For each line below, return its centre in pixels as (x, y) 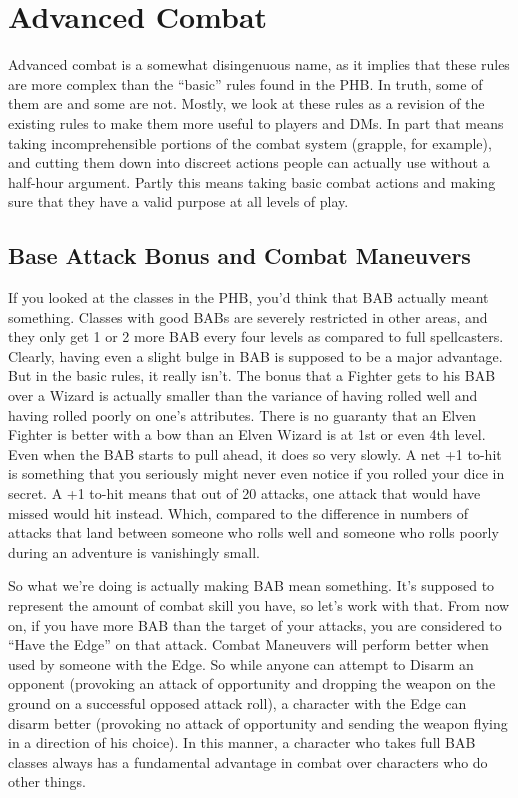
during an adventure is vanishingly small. (134, 551)
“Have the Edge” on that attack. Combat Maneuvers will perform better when (248, 644)
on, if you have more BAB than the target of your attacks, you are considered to (255, 624)
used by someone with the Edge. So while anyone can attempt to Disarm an (241, 663)
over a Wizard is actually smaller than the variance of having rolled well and (243, 395)
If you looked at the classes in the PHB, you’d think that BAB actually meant (248, 297)
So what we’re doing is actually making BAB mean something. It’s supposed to (251, 585)
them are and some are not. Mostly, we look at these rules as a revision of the (246, 103)
